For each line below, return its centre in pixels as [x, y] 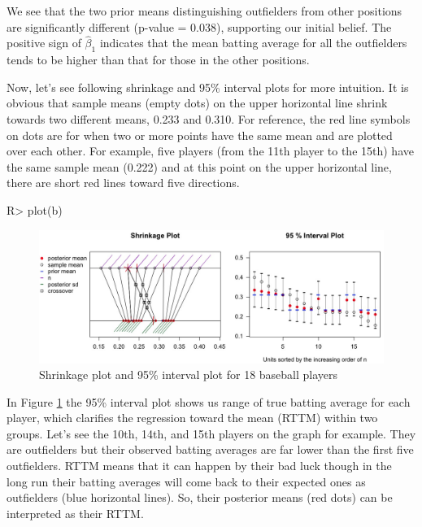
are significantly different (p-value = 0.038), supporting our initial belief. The [199, 26]
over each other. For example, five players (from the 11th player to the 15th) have [210, 151]
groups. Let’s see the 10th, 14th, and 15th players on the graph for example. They [211, 433]
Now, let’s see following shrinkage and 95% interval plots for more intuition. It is [208, 87]
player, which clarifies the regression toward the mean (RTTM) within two [192, 418]
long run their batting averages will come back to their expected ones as [186, 481]
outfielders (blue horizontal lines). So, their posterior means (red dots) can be [200, 497]
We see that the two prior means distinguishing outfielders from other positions [204, 11]
